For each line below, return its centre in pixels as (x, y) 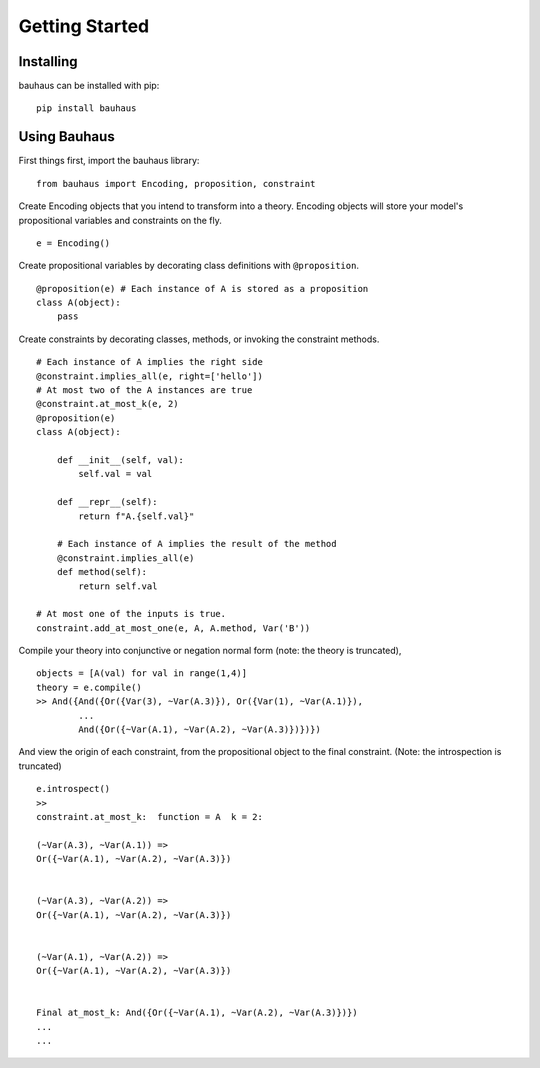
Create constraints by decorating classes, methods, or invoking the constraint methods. (199, 339)
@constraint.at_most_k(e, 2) (107, 404)
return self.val (118, 586)
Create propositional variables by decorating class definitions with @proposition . (189, 266)
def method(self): (102, 572)
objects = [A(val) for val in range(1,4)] (142, 673)
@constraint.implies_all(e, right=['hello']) (150, 376)
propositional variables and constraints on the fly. (120, 220)
